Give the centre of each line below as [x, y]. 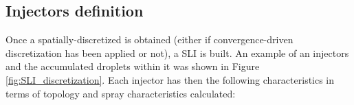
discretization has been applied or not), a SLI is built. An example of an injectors [177, 52]
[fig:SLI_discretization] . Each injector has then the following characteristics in [170, 79]
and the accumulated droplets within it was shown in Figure [133, 66]
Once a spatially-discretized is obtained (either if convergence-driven [150, 39]
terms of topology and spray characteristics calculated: [121, 93]
